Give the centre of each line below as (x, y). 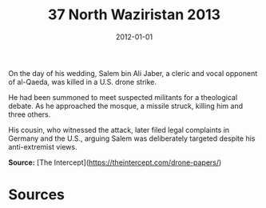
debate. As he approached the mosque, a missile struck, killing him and (126, 106)
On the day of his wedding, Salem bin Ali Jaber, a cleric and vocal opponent (133, 73)
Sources (37, 195)
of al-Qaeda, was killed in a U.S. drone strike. (83, 82)
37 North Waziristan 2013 (134, 15)
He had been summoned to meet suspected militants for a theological (123, 97)
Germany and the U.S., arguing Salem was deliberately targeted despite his (132, 138)
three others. (30, 114)
